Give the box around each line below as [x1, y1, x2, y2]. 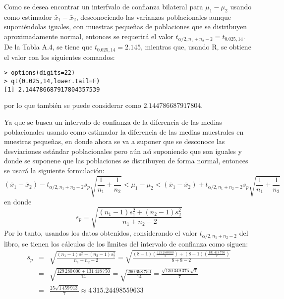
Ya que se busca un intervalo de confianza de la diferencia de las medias [4, 117, 222, 127]
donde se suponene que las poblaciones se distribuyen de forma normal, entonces [4, 155, 248, 166]
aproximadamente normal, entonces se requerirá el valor [4, 31, 173, 41]
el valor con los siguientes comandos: [4, 51, 115, 62]
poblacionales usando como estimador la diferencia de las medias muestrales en [4, 126, 244, 137]
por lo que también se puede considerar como [4, 100, 141, 110]
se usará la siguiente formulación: [4, 165, 105, 176]
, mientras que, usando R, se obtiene [140, 42, 251, 52]
